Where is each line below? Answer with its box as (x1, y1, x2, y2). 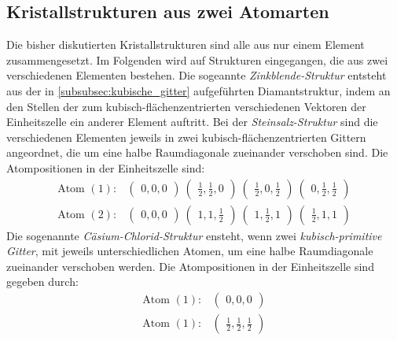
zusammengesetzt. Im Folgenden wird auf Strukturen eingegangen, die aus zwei (6, 51, 388, 68)
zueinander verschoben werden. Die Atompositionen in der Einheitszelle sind (6, 258, 374, 274)
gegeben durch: (6, 273, 79, 290)
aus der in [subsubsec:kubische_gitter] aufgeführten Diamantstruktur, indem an (6, 82, 391, 98)
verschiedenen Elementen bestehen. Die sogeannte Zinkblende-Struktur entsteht (6, 67, 387, 83)
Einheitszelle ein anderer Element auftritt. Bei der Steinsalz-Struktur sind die (6, 113, 378, 130)
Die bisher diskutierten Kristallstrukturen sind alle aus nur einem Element (6, 36, 365, 53)
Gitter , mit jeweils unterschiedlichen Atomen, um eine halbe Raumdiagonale (6, 243, 373, 259)
